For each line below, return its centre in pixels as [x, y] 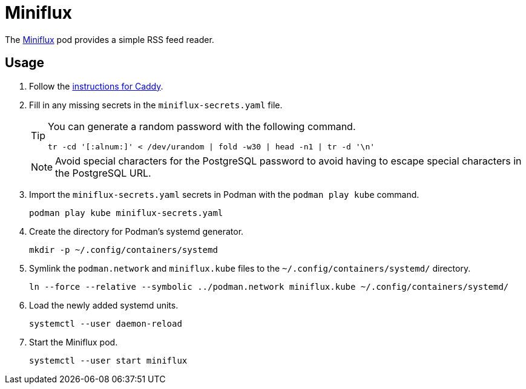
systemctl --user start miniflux [108, 360]
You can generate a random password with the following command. [202, 126]
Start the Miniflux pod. [74, 342]
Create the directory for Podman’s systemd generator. [136, 231]
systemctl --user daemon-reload [106, 323]
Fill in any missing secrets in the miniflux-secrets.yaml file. [156, 105]
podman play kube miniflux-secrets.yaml [126, 213]
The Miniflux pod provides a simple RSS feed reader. [110, 39]
